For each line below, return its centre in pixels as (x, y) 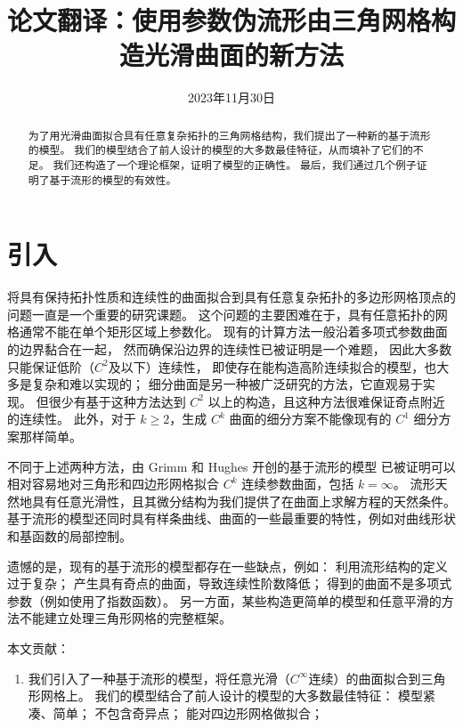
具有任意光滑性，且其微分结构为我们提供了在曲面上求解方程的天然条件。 (244, 501)
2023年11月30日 (231, 97)
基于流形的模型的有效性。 (113, 179)
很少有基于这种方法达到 (117, 401)
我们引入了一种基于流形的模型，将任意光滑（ (159, 678)
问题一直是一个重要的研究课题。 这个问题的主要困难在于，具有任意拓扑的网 (227, 314)
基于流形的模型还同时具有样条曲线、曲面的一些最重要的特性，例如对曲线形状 (231, 518)
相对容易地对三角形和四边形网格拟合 (113, 484)
